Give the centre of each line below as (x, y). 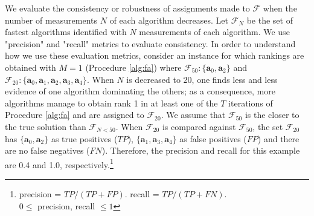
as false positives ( (213, 138)
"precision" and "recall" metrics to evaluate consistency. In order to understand (150, 43)
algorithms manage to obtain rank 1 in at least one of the (111, 103)
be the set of (270, 20)
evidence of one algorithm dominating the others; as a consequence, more (140, 91)
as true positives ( (84, 138)
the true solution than (46, 126)
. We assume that (193, 115)
